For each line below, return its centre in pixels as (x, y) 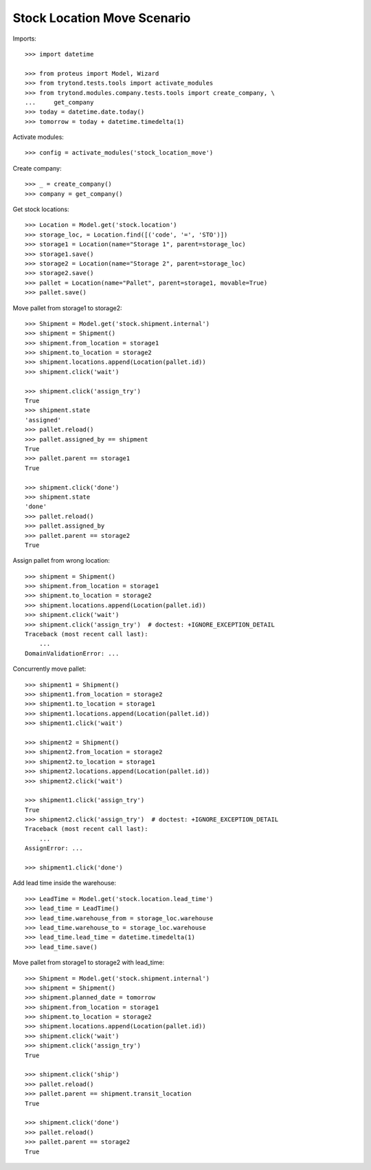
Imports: (25, 39)
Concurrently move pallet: (49, 669)
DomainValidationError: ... (72, 653)
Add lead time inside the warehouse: (65, 883)
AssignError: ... (54, 848)
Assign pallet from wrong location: (61, 561)
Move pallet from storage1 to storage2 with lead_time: (89, 962)
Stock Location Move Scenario (102, 18)
